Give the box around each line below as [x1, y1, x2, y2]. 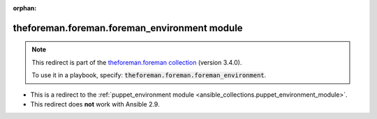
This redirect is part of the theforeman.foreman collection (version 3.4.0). [31, 58, 242, 66]
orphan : [13, 4, 37, 12]
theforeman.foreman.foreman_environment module [13, 22, 244, 34]
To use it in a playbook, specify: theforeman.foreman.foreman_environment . [31, 71, 267, 79]
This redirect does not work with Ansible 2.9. [30, 100, 160, 108]
